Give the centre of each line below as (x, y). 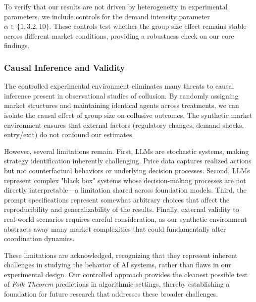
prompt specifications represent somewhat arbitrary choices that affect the (117, 199)
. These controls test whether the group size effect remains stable (148, 26)
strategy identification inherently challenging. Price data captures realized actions (128, 161)
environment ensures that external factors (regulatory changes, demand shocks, (124, 125)
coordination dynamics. (39, 238)
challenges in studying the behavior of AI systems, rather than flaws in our (118, 265)
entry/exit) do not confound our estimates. (69, 134)
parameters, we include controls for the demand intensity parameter (107, 16)
